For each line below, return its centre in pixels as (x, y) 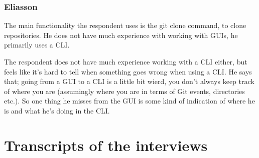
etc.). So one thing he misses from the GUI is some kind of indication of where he (129, 101)
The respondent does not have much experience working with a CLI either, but (126, 61)
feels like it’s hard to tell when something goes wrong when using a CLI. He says (128, 71)
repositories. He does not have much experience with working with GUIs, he (121, 35)
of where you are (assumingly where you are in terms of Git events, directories (124, 91)
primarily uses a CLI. (37, 45)
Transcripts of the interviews (106, 145)
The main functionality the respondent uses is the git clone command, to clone (125, 25)
